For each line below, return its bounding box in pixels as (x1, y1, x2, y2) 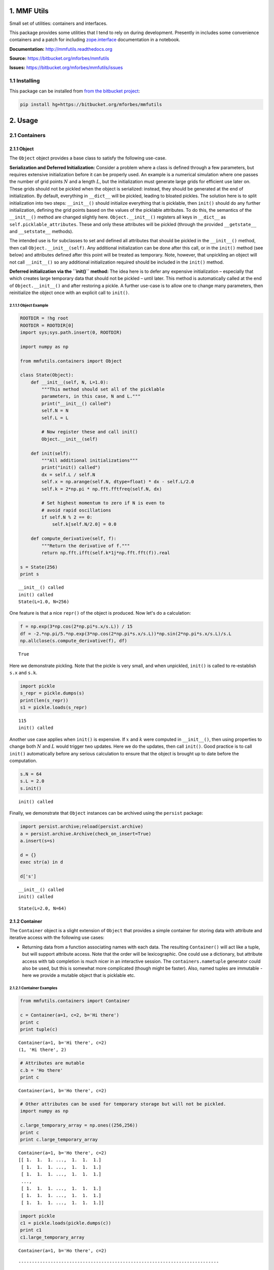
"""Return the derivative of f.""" (41, 543, 130, 549)
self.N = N (41, 408, 68, 414)
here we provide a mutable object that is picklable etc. (22, 972, 135, 978)
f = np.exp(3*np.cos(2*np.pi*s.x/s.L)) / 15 (20, 624, 133, 629)
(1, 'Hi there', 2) (18, 1047, 67, 1053)
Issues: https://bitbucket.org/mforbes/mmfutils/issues (9, 65, 123, 71)
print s (20, 571, 39, 577)
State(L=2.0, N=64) (18, 905, 67, 911)
